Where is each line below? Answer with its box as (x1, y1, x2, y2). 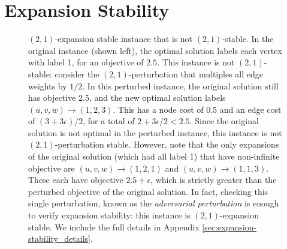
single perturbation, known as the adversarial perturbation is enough (28, 197, 279, 209)
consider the (55, 67, 99, 80)
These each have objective (28, 173, 123, 186)
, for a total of (83, 115, 135, 127)
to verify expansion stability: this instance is (28, 209, 191, 221)
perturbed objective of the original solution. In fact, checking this (28, 185, 268, 197)
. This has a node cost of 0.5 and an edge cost (113, 103, 282, 115)
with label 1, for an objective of (28, 56, 144, 68)
